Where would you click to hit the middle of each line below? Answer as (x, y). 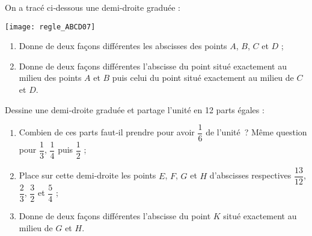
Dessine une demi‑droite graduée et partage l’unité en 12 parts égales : (135, 109)
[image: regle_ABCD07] (50, 27)
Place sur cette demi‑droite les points (87, 175)
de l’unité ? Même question (256, 132)
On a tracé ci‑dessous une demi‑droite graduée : (93, 7)
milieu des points (50, 78)
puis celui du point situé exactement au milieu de (203, 78)
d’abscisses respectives (250, 175)
